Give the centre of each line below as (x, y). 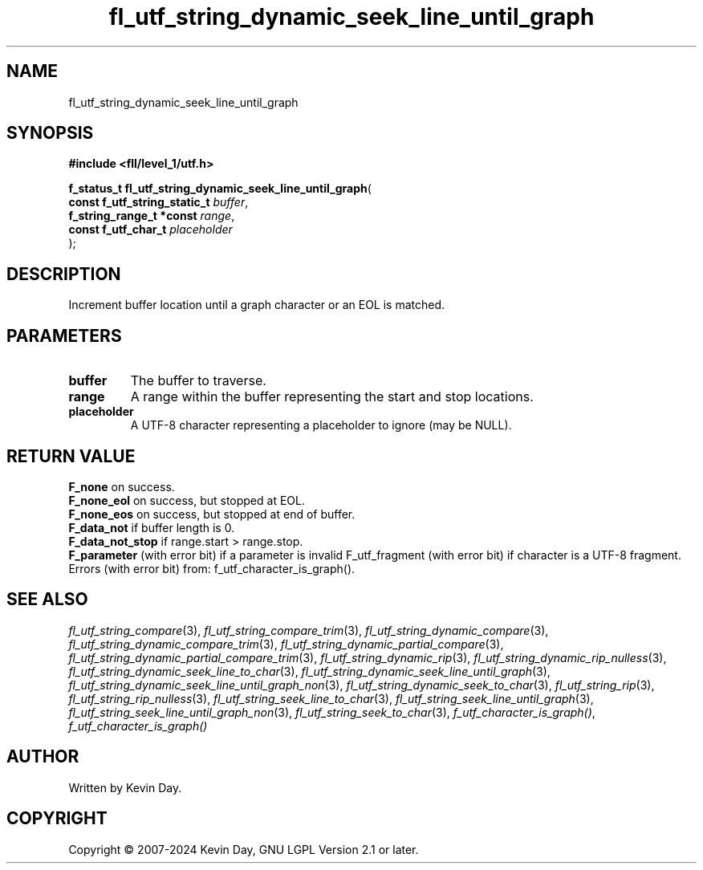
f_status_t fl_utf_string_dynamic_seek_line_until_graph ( (220, 189)
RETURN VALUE (71, 456)
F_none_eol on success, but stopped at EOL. (187, 500)
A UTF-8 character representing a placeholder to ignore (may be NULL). (321, 425)
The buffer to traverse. (198, 381)
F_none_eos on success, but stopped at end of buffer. (212, 514)
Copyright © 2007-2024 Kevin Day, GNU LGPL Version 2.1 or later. (244, 849)
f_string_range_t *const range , (152, 216)
